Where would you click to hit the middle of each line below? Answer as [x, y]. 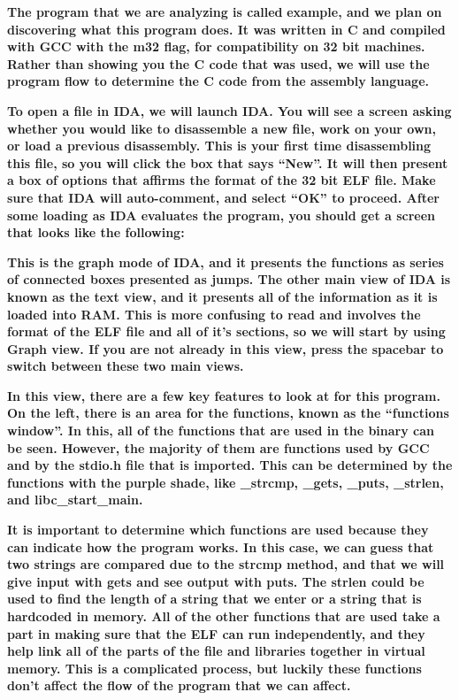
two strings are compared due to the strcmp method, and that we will [226, 564]
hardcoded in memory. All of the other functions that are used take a [224, 616]
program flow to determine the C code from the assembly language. [218, 81]
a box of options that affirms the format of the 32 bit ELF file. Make [222, 180]
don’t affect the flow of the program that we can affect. [179, 685]
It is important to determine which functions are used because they [218, 530]
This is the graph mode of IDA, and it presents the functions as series [226, 262]
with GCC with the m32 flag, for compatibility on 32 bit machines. [216, 46]
